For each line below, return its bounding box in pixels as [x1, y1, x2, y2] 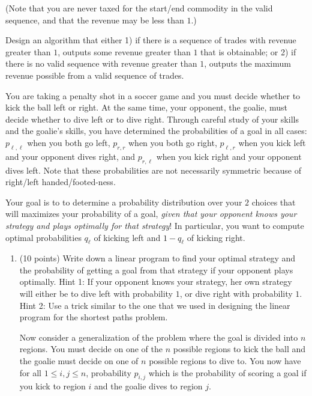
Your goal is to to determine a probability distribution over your [5, 195, 242, 208]
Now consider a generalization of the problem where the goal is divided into [19, 331, 298, 343]
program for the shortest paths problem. [19, 311, 168, 323]
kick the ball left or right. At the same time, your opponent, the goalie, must [5, 101, 288, 114]
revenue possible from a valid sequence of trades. [5, 69, 184, 81]
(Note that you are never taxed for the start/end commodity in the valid [5, 2, 273, 14]
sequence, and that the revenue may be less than [5, 13, 184, 26]
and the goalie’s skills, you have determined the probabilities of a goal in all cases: [5, 124, 307, 137]
